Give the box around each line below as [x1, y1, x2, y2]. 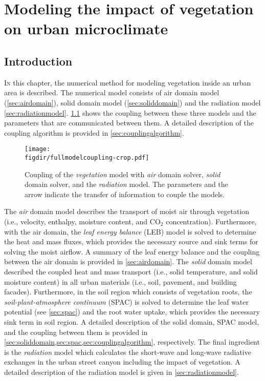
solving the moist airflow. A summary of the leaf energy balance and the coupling [4, 246, 260, 257]
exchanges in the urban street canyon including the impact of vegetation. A [4, 356, 240, 367]
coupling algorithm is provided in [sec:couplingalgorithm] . [4, 127, 184, 138]
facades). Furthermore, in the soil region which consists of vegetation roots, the [4, 286, 252, 297]
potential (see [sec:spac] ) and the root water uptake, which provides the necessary [4, 306, 260, 317]
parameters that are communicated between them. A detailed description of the [4, 117, 254, 128]
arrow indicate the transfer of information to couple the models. [25, 188, 225, 199]
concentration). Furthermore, [166, 216, 257, 227]
